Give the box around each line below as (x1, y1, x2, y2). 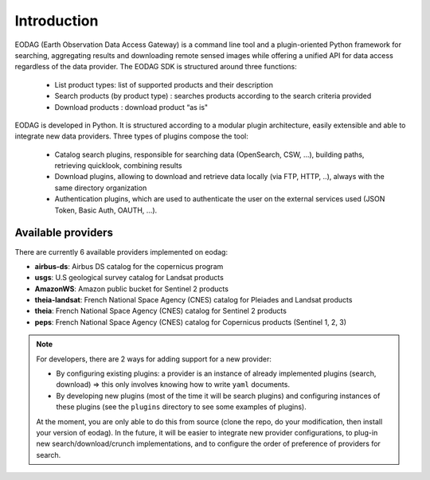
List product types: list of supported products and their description (54, 80, 274, 89)
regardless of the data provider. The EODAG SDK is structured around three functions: (14, 62, 298, 72)
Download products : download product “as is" (54, 102, 209, 111)
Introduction (14, 12, 99, 29)
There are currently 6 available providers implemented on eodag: (14, 247, 229, 256)
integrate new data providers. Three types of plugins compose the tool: (14, 131, 248, 141)
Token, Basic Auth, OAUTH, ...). (54, 205, 158, 215)
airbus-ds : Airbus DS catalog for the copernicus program (34, 261, 224, 271)
